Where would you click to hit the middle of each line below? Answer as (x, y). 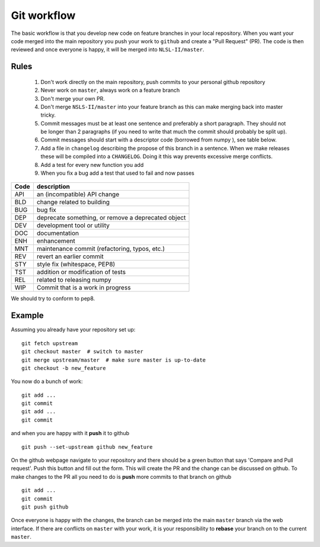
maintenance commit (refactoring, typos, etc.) (101, 249)
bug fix (46, 210)
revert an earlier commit (70, 256)
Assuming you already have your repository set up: (73, 330)
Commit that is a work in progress (84, 288)
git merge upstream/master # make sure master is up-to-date (114, 360)
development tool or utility (73, 226)
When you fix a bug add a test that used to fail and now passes (118, 173)
